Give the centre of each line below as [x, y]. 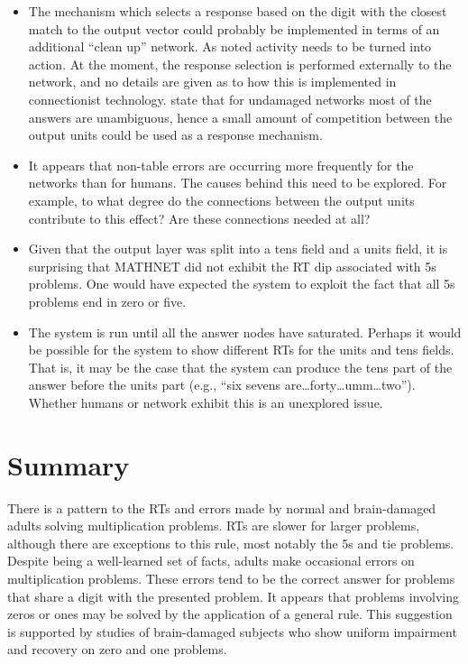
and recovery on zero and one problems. [117, 649]
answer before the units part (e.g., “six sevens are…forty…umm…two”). [222, 385]
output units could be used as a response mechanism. [175, 135]
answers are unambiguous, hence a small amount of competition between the [240, 117]
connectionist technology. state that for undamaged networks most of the [230, 99]
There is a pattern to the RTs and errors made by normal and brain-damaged [222, 507]
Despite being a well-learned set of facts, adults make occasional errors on [211, 561]
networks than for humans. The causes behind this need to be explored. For [238, 183]
